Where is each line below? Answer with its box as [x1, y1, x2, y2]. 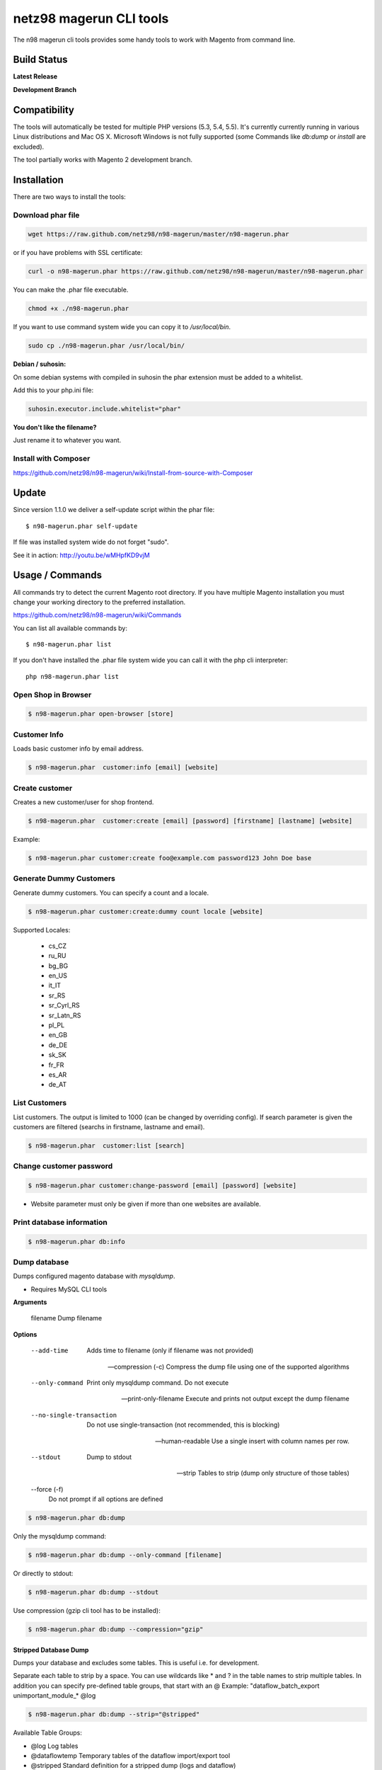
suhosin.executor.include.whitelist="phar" [28, 405, 182, 413]
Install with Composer [13, 454, 91, 464]
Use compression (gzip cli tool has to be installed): [13, 1606, 161, 1615]
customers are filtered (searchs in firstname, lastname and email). [13, 1122, 205, 1131]
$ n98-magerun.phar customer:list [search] [28, 1141, 185, 1150]
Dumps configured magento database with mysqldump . [13, 1272, 175, 1281]
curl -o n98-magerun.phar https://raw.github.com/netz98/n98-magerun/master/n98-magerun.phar [28, 268, 364, 275]
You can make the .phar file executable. [13, 285, 129, 294]
